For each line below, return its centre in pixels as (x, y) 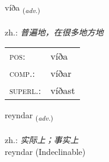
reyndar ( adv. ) (29, 116)
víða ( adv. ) (23, 8)
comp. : (22, 73)
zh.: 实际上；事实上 (42, 140)
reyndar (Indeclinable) (45, 151)
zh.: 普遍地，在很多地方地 (54, 32)
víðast (63, 90)
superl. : (25, 90)
